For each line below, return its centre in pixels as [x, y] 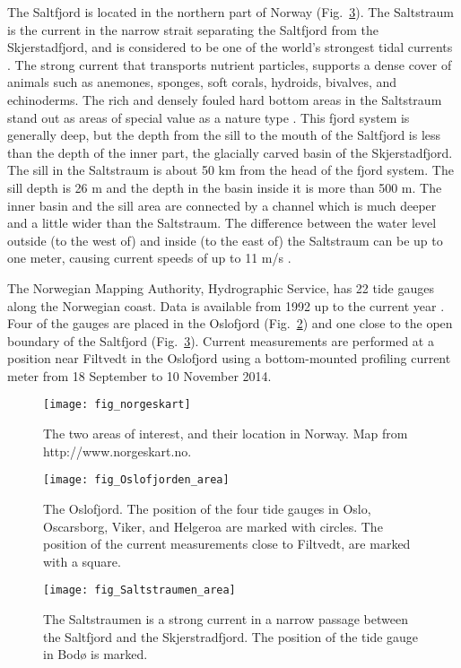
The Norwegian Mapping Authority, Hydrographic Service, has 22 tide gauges [221, 287]
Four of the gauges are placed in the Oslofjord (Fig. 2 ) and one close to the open [230, 323]
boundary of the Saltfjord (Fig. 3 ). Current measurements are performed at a [221, 340]
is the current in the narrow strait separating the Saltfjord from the [193, 29]
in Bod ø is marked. [96, 654]
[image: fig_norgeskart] [117, 405]
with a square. [82, 561]
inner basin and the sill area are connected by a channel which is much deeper [222, 205]
